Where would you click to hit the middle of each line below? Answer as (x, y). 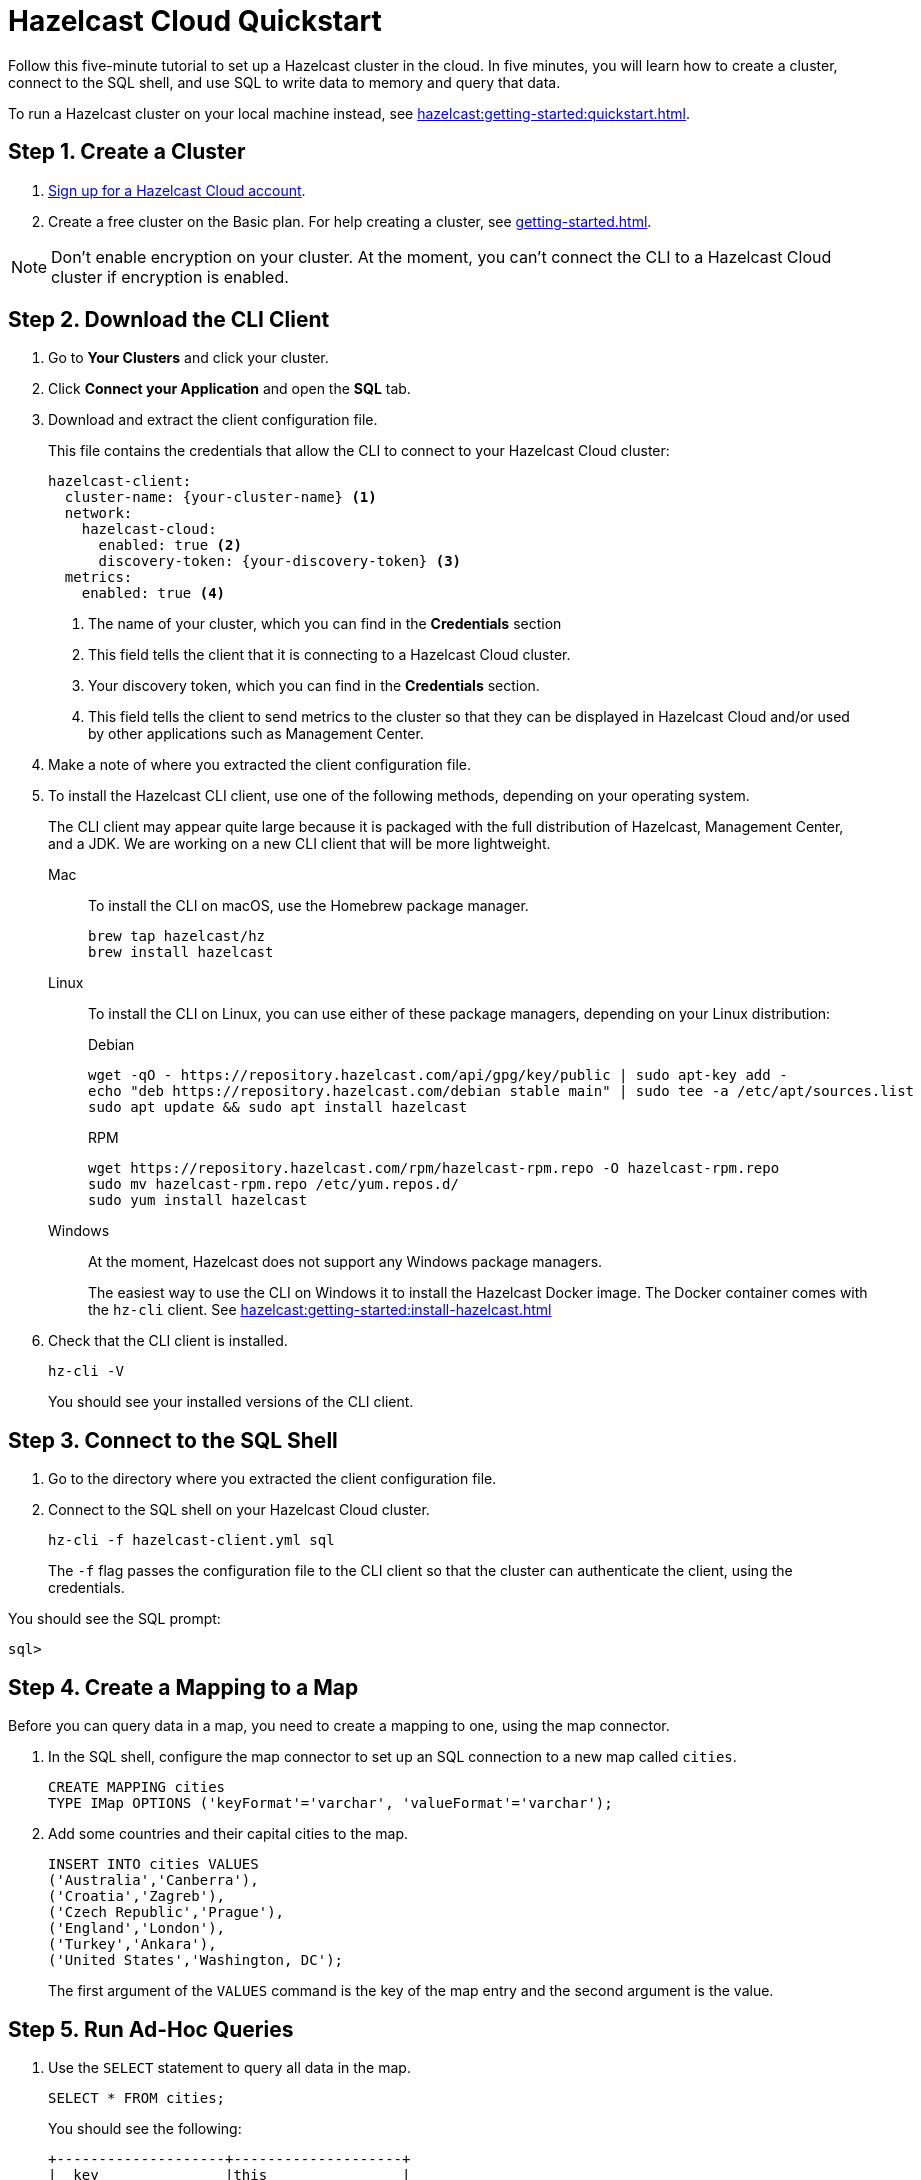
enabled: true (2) (170, 545)
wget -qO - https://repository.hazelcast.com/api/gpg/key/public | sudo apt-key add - (438, 1075)
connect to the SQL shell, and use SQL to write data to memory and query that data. (284, 82)
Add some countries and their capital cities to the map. (228, 1834)
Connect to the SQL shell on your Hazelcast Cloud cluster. (239, 1510)
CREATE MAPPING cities (137, 1787)
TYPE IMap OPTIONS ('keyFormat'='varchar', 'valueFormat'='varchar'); (330, 1803)
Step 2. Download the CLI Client (169, 320)
